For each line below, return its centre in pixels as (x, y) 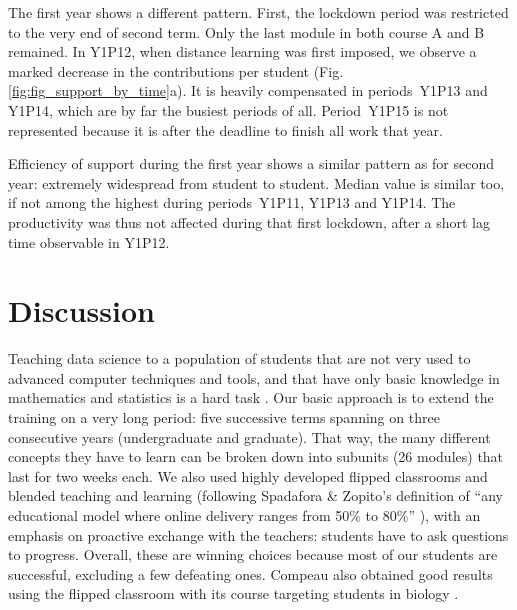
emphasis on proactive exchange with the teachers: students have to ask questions (258, 534)
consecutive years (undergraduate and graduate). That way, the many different (249, 436)
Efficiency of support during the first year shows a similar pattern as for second (251, 163)
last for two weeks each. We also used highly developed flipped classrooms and (248, 475)
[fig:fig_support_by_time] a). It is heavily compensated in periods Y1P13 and (248, 90)
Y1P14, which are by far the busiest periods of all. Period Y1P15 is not (228, 109)
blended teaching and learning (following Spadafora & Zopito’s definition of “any (255, 495)
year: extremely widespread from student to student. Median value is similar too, (256, 182)
